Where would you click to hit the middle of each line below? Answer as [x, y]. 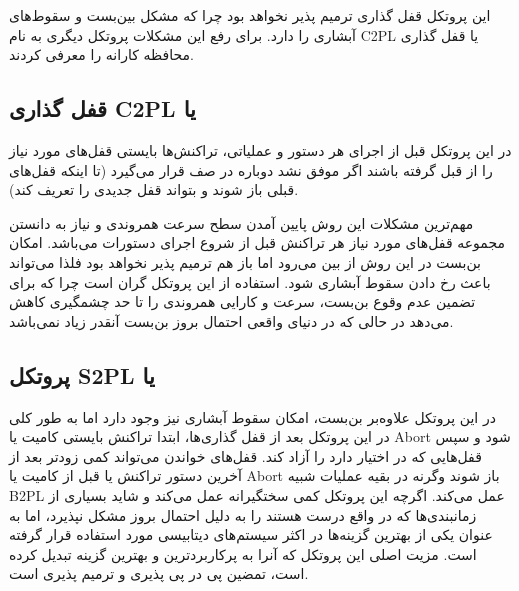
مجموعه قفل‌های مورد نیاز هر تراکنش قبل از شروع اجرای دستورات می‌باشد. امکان [257, 242]
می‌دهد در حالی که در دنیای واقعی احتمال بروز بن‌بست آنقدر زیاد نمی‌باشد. [231, 320]
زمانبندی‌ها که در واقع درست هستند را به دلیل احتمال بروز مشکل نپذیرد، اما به [243, 514]
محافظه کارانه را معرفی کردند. [101, 54]
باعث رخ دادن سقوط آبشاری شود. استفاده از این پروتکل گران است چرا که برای [250, 281]
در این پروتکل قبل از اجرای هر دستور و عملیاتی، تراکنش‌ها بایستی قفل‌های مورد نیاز [260, 149]
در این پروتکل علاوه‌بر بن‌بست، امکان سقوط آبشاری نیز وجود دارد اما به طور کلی [252, 416]
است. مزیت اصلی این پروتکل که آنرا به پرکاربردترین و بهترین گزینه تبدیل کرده [243, 553]
